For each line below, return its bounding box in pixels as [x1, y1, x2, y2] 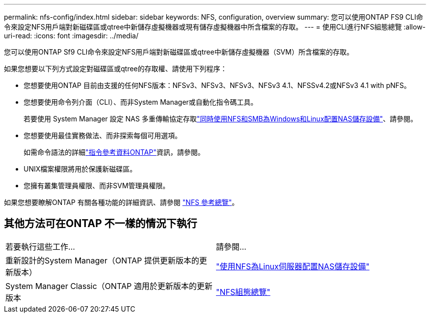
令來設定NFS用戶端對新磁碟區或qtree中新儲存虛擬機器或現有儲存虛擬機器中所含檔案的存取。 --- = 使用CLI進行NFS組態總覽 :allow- [4, 23, 426, 31]
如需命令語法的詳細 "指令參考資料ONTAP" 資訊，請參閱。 [24, 148, 205, 156]
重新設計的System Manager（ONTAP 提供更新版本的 [5, 255, 199, 265]
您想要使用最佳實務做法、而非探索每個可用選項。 [24, 131, 182, 140]
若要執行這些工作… [5, 241, 75, 252]
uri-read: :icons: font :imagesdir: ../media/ [4, 31, 138, 40]
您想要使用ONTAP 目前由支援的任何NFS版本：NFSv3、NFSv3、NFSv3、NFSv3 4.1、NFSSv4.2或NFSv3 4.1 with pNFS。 [24, 81, 411, 89]
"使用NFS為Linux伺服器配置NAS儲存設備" [216, 261, 370, 271]
